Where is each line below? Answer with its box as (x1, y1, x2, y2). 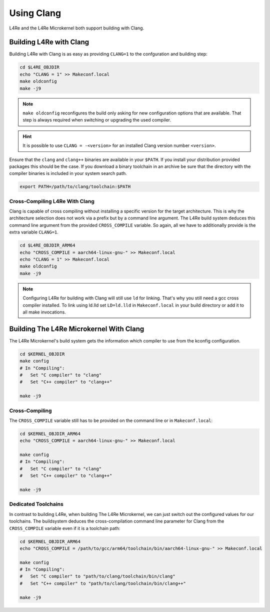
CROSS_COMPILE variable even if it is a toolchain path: (9, 525, 120, 531)
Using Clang (9, 7, 61, 18)
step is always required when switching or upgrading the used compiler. (22, 117, 171, 123)
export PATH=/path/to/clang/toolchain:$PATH (19, 184, 131, 189)
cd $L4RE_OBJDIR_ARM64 (19, 242, 75, 248)
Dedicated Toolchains (9, 500, 63, 507)
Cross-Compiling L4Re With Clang (9, 197, 94, 204)
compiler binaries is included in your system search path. (9, 170, 127, 176)
